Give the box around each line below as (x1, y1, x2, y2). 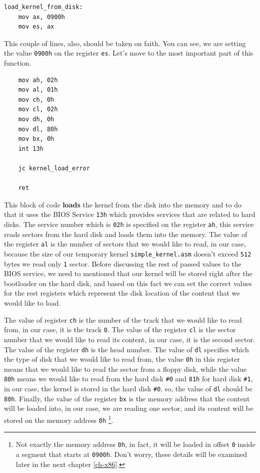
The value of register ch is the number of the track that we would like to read (4, 314, 242, 325)
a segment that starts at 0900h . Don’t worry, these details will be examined (15, 448, 247, 459)
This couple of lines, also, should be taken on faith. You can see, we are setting (4, 38, 246, 48)
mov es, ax (18, 23, 54, 31)
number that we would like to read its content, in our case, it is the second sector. (4, 334, 255, 344)
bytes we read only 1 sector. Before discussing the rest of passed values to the (4, 258, 241, 269)
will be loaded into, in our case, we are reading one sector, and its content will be (4, 403, 253, 413)
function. (4, 58, 31, 68)
